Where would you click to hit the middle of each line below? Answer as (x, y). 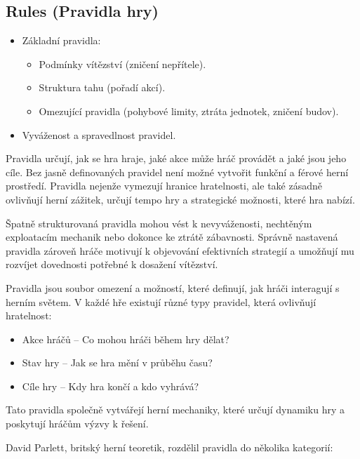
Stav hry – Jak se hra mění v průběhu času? (117, 362)
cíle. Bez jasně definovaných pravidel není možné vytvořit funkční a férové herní (177, 172)
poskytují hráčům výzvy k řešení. (77, 424)
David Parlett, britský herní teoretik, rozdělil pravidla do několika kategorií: (169, 447)
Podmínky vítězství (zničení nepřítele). (122, 64)
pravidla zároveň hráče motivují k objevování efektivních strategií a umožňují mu (180, 250)
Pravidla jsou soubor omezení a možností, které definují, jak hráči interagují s (173, 287)
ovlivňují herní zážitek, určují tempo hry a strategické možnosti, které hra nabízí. (180, 199)
